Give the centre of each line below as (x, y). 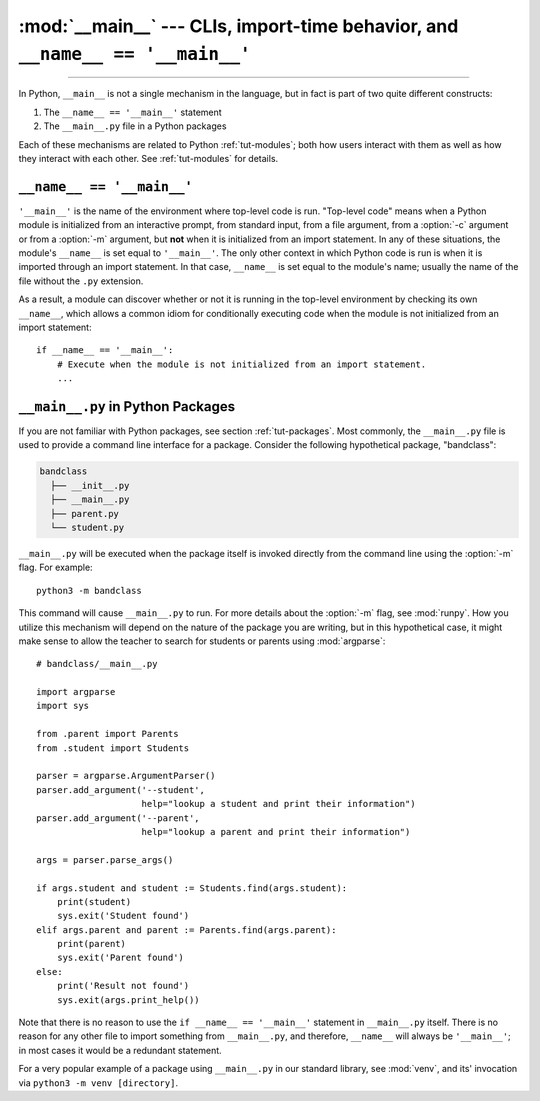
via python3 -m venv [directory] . (98, 1082)
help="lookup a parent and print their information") (276, 831)
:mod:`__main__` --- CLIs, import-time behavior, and (238, 26)
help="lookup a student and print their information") (278, 804)
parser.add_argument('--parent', (118, 818)
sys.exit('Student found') (123, 916)
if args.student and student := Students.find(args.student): (192, 888)
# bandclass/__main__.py (97, 664)
